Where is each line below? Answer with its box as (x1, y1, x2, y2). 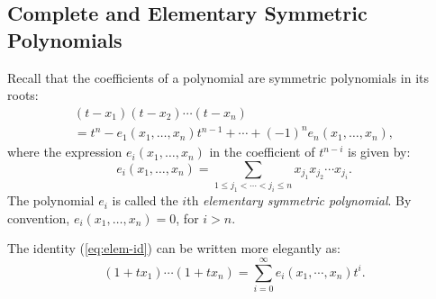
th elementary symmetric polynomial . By (186, 191, 412, 210)
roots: (7, 86, 39, 104)
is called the (112, 191, 178, 210)
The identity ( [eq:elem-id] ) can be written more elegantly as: (7, 239, 341, 258)
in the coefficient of (209, 142, 315, 161)
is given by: (348, 142, 411, 161)
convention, (7, 208, 70, 227)
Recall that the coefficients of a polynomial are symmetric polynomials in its (7, 68, 429, 86)
